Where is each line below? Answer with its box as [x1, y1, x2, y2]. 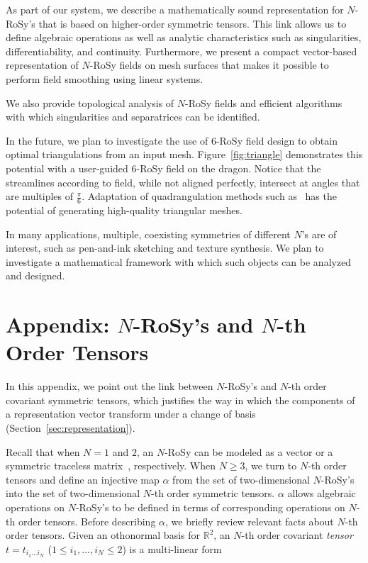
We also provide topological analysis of [6, 95, 174, 110]
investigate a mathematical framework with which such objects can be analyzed [6, 254, 352, 269]
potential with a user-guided [6, 160, 128, 175]
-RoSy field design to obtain [216, 133, 338, 147]
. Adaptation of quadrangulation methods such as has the [82, 189, 337, 204]
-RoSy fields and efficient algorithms [185, 95, 342, 110]
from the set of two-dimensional [172, 472, 310, 486]
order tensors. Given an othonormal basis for [6, 528, 201, 542]
